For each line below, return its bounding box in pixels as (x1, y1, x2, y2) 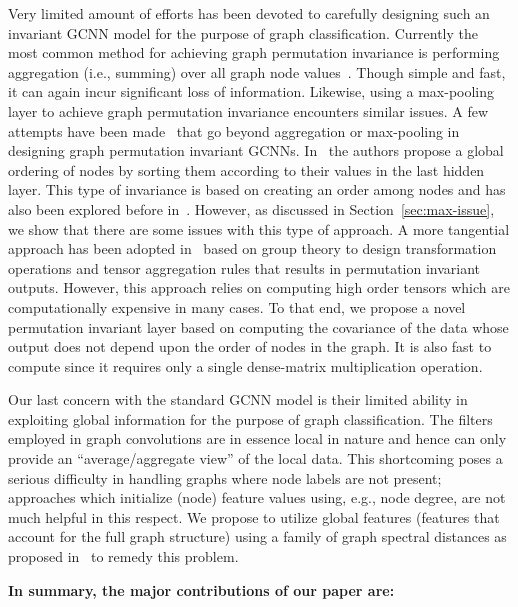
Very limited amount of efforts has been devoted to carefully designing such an (8, 3, 490, 23)
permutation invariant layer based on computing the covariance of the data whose (8, 316, 509, 337)
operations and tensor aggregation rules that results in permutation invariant (8, 257, 481, 278)
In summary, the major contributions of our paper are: (8, 579, 395, 600)
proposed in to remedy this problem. (8, 546, 239, 567)
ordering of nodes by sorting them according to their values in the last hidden (8, 159, 485, 180)
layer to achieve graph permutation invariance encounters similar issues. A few (8, 100, 489, 121)
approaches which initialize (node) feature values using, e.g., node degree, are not (8, 487, 506, 508)
